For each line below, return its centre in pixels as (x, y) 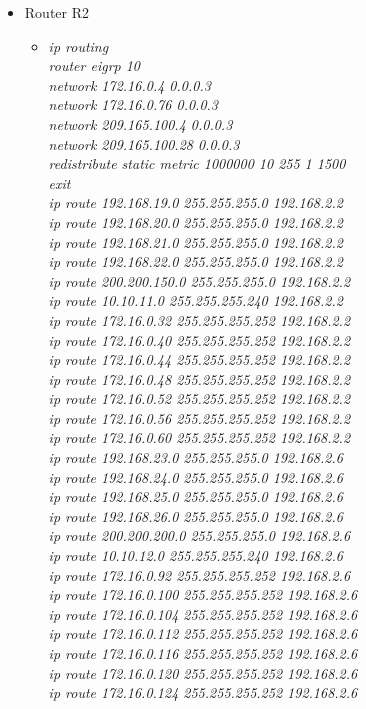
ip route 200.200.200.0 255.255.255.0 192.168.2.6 (199, 535)
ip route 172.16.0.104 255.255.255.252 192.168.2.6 (203, 613)
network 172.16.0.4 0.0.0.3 (129, 84)
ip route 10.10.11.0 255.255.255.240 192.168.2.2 (195, 300)
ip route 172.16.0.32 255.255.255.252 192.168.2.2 (199, 319)
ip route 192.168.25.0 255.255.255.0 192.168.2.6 (195, 496)
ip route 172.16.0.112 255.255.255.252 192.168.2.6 (203, 633)
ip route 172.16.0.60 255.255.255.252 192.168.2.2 (199, 437)
